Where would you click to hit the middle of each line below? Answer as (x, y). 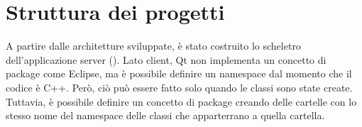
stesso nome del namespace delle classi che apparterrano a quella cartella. (165, 115)
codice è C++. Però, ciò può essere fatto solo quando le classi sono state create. (179, 87)
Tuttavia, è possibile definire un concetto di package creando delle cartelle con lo (181, 101)
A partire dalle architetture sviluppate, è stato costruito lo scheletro (153, 46)
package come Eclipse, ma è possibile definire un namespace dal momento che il (179, 73)
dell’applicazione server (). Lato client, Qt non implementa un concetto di (166, 59)
